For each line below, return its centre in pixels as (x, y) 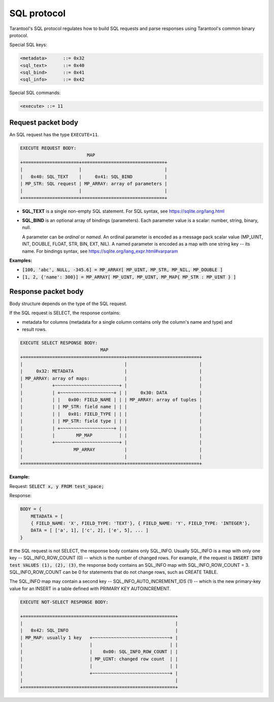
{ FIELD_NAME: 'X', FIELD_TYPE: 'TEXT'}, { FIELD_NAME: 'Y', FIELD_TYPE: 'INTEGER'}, (141, 523)
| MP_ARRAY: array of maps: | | (111, 378)
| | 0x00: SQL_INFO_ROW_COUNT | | (99, 652)
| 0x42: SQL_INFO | (99, 631)
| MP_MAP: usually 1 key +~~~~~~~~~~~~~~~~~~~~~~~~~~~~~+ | (99, 637)
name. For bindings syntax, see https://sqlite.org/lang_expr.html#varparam (100, 251)
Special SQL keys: (28, 45)
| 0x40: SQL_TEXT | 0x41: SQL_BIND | (94, 176)
